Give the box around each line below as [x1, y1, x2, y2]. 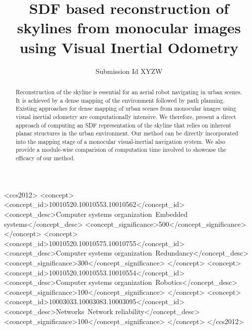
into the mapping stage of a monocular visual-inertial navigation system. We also [15, 137, 225, 145]
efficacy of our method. [15, 154, 75, 162]
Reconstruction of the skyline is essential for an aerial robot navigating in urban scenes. [15, 87, 242, 96]
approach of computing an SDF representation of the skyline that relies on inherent [15, 121, 232, 129]
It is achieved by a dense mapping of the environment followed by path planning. [15, 96, 225, 104]
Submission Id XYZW [95, 66, 163, 76]
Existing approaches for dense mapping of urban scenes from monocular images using [15, 104, 236, 113]
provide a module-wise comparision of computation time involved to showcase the [15, 145, 226, 154]
